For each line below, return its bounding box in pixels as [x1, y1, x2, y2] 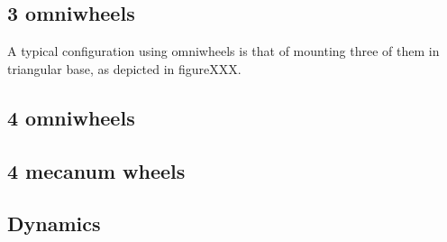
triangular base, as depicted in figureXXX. [7, 59, 242, 78]
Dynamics [7, 209, 101, 237]
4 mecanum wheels [7, 156, 186, 184]
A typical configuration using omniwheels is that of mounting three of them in [7, 42, 440, 60]
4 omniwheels [7, 103, 135, 131]
